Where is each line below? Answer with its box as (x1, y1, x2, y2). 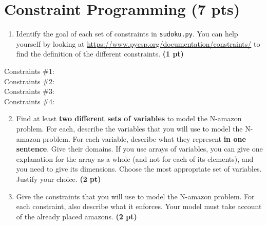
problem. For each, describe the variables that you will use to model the (16, 123, 243, 134)
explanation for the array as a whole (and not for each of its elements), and (16, 153, 254, 164)
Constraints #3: (4, 86, 54, 97)
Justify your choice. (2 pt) (16, 173, 101, 184)
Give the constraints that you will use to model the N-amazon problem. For (16, 191, 255, 201)
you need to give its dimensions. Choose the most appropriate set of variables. (16, 163, 262, 174)
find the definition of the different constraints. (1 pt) (16, 48, 184, 59)
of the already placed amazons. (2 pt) (16, 211, 137, 221)
